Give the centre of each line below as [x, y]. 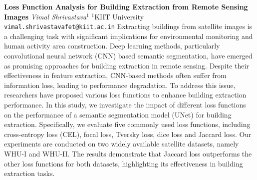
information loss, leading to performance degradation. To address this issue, [120, 85]
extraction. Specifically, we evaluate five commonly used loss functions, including [127, 124]
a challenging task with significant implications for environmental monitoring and [128, 36]
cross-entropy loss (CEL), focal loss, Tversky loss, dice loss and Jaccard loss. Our [128, 134]
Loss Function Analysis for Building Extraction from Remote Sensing [126, 6]
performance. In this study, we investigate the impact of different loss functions [125, 104]
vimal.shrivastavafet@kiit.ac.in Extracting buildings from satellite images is [128, 26]
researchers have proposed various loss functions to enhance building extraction [125, 95]
